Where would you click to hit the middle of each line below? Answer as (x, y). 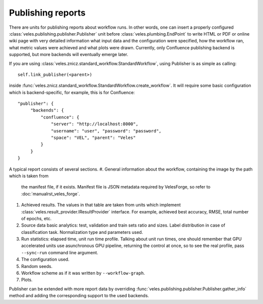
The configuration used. (45, 259)
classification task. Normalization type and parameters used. (82, 232)
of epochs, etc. (36, 218)
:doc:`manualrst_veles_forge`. (51, 194)
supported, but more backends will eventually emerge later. (69, 55)
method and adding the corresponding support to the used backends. (79, 296)
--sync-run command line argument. (60, 252)
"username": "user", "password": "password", (106, 131)
